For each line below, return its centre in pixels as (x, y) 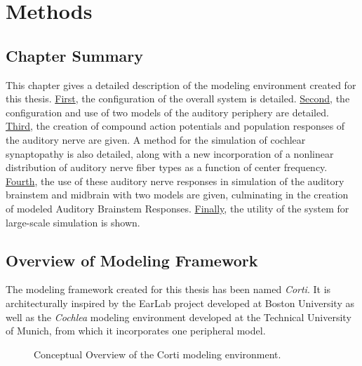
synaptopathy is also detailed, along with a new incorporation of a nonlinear (170, 153)
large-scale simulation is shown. (73, 222)
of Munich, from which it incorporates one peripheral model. (136, 331)
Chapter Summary (74, 55)
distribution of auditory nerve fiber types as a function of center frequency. (167, 167)
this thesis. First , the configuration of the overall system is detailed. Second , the (178, 99)
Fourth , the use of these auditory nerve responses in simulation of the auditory (175, 181)
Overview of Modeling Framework (132, 260)
